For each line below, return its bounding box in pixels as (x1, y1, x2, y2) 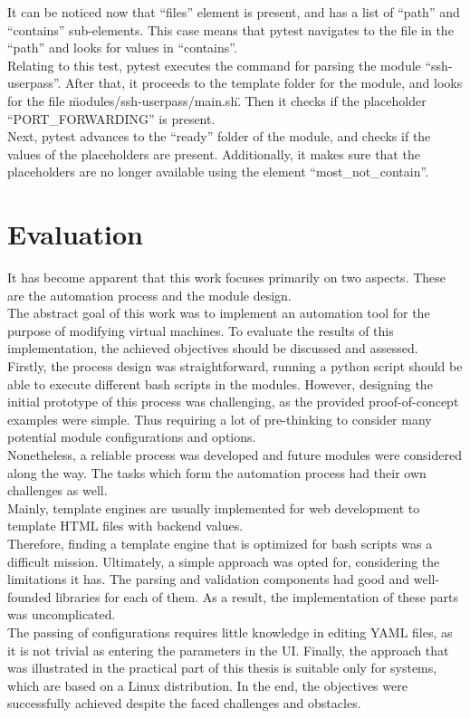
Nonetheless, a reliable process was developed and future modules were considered (7, 445, 462, 464)
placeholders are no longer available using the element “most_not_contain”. (7, 162, 429, 181)
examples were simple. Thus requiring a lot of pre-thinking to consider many (7, 409, 432, 428)
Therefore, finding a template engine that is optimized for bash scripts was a (7, 533, 433, 552)
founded (7, 587, 52, 606)
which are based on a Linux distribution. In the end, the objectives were (7, 675, 408, 694)
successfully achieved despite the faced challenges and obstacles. (7, 694, 361, 713)
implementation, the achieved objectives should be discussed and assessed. (7, 339, 418, 358)
